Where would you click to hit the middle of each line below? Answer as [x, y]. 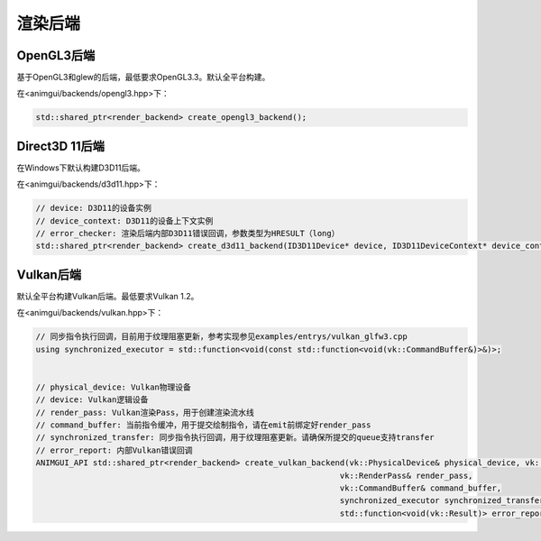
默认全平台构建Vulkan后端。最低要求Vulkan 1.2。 [108, 296]
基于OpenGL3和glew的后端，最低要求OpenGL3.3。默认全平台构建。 [143, 78]
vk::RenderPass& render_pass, [406, 475]
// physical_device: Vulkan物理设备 [113, 387]
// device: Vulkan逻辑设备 [92, 400]
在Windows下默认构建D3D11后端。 [81, 168]
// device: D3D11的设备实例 [94, 208]
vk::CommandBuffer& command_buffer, [421, 488]
